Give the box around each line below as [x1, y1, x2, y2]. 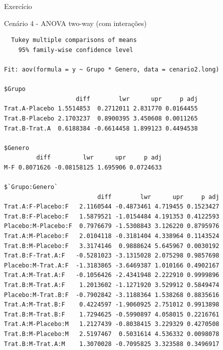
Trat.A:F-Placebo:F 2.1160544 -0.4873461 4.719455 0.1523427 [4, 203, 219, 210]
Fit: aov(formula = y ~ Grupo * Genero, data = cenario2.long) [4, 65, 219, 73]
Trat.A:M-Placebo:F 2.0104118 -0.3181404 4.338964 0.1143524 [4, 232, 219, 240]
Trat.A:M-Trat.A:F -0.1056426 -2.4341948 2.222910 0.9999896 [4, 271, 219, 279]
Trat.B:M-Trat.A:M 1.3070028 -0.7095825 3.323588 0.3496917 [4, 340, 219, 347]
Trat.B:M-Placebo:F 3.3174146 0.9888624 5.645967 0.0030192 [4, 242, 219, 249]
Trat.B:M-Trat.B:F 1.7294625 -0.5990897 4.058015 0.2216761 [4, 310, 219, 318]
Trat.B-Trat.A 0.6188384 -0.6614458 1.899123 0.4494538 [4, 124, 198, 132]
